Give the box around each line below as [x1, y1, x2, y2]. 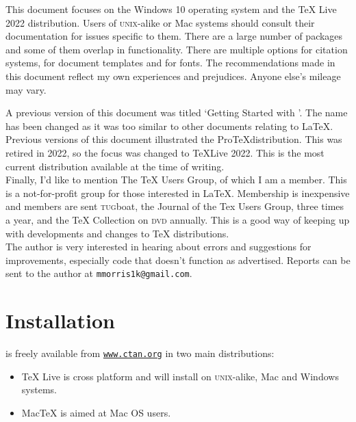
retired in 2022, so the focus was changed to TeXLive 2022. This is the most [5, 145, 325, 159]
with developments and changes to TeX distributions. [5, 226, 229, 240]
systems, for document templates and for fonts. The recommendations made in [5, 55, 335, 70]
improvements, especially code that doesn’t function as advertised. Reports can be [5, 252, 351, 267]
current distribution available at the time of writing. [5, 159, 225, 173]
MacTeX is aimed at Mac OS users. [21, 405, 171, 419]
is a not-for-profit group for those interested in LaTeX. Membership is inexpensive [5, 185, 350, 200]
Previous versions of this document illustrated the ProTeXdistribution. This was [5, 132, 342, 146]
